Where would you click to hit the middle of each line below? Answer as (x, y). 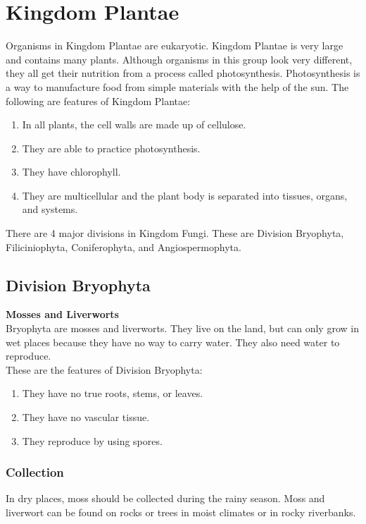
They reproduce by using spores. (92, 440)
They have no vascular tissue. (86, 417)
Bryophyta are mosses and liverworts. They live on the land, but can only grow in (182, 328)
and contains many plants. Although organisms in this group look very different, (179, 59)
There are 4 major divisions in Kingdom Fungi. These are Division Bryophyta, (175, 233)
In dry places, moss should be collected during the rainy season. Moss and (165, 498)
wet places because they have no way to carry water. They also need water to (173, 342)
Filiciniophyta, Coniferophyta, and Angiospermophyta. (124, 246)
